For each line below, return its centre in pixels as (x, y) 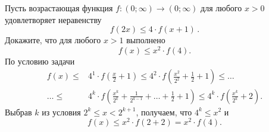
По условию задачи (40, 61)
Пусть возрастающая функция (59, 8)
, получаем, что (164, 112)
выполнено (146, 40)
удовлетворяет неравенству (53, 19)
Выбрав (18, 112)
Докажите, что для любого (53, 40)
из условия (61, 112)
